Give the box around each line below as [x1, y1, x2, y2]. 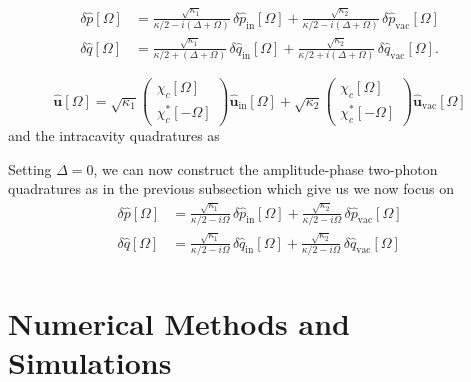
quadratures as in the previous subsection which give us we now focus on [8, 178, 454, 199]
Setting [8, 158, 52, 179]
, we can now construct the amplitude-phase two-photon [93, 158, 438, 179]
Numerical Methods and [8, 303, 350, 344]
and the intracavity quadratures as [8, 125, 220, 146]
